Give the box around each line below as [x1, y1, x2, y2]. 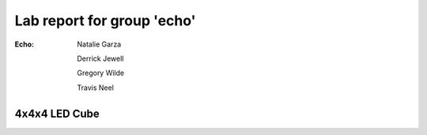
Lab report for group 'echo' [14, 12, 197, 29]
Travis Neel [77, 83, 115, 92]
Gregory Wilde [77, 68, 125, 78]
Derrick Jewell [77, 54, 124, 63]
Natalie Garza [77, 39, 122, 49]
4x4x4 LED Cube [14, 107, 100, 120]
